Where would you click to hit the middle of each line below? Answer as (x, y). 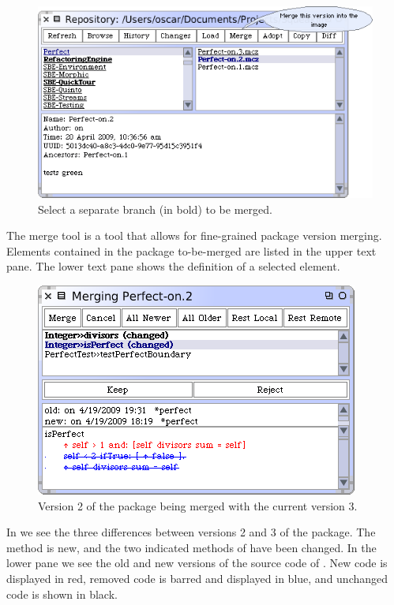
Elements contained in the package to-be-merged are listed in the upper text (191, 250)
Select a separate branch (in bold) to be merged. (155, 209)
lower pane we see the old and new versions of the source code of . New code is (197, 563)
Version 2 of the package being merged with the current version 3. (198, 505)
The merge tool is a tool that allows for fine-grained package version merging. (194, 235)
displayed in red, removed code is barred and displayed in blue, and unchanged (197, 579)
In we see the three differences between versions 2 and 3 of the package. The (191, 532)
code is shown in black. (62, 594)
